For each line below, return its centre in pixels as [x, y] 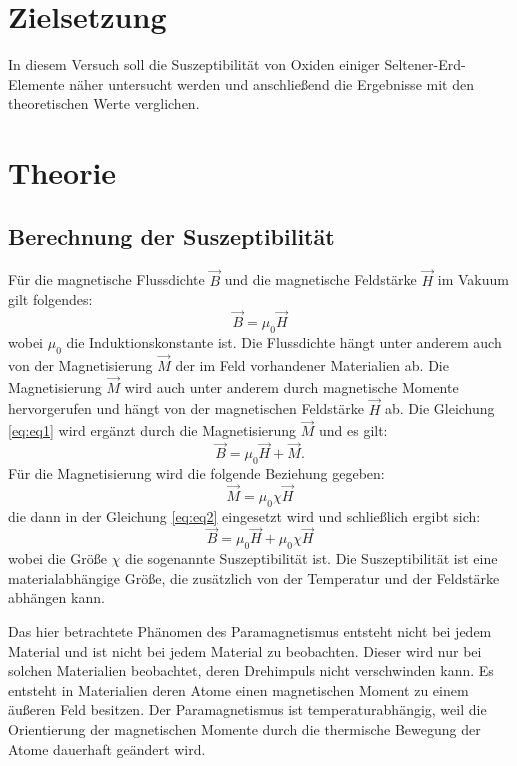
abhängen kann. [56, 597]
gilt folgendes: [50, 299]
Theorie [62, 172]
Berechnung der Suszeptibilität [171, 235]
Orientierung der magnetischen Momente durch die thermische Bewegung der [244, 728]
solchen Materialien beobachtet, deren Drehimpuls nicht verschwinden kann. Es [251, 670]
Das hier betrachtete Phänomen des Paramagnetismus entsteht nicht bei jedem [250, 630]
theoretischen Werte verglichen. [104, 103]
